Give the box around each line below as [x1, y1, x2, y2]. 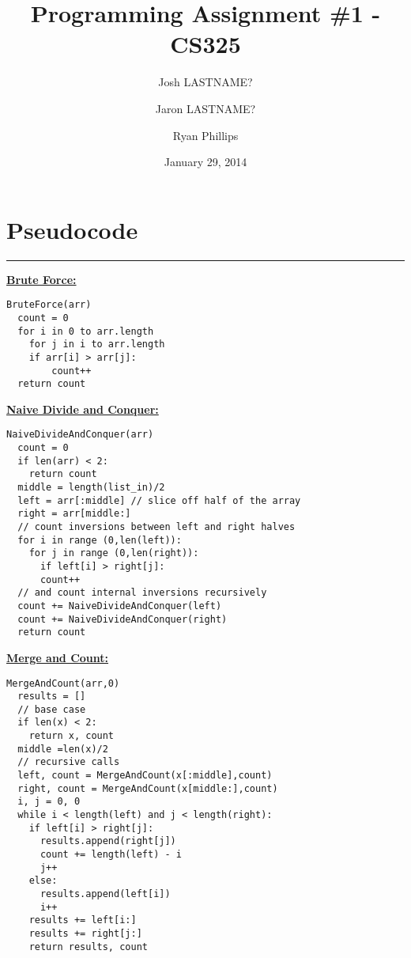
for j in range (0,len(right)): [28, 547, 199, 559]
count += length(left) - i [40, 849, 182, 861]
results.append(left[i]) [40, 888, 171, 899]
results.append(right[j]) [40, 835, 176, 847]
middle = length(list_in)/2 [17, 482, 165, 494]
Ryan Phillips [172, 127, 239, 143]
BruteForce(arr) [6, 299, 92, 311]
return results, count [28, 941, 148, 952]
